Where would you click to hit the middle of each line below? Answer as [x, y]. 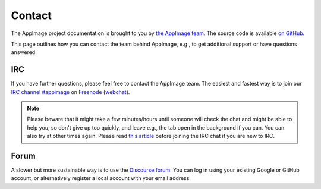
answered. [24, 52]
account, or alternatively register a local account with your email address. [101, 178]
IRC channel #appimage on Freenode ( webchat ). [70, 92]
